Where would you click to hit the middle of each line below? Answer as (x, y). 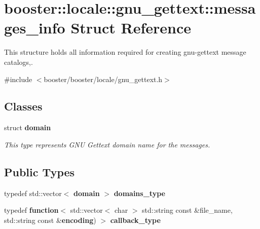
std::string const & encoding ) (50, 220)
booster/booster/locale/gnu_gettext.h (103, 79)
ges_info (35, 28)
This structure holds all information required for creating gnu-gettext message (125, 52)
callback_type (135, 220)
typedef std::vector (33, 193)
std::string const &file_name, (187, 210)
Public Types (40, 171)
